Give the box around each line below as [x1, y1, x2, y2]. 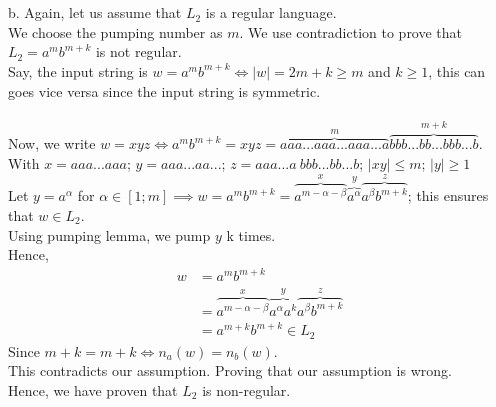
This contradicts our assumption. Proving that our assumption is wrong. [8, 360, 452, 381]
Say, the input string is [8, 60, 148, 81]
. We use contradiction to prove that [239, 21, 463, 42]
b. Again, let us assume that [8, 2, 182, 23]
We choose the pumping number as [8, 21, 223, 42]
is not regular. [95, 41, 182, 62]
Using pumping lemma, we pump [8, 224, 211, 245]
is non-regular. [202, 379, 291, 400]
